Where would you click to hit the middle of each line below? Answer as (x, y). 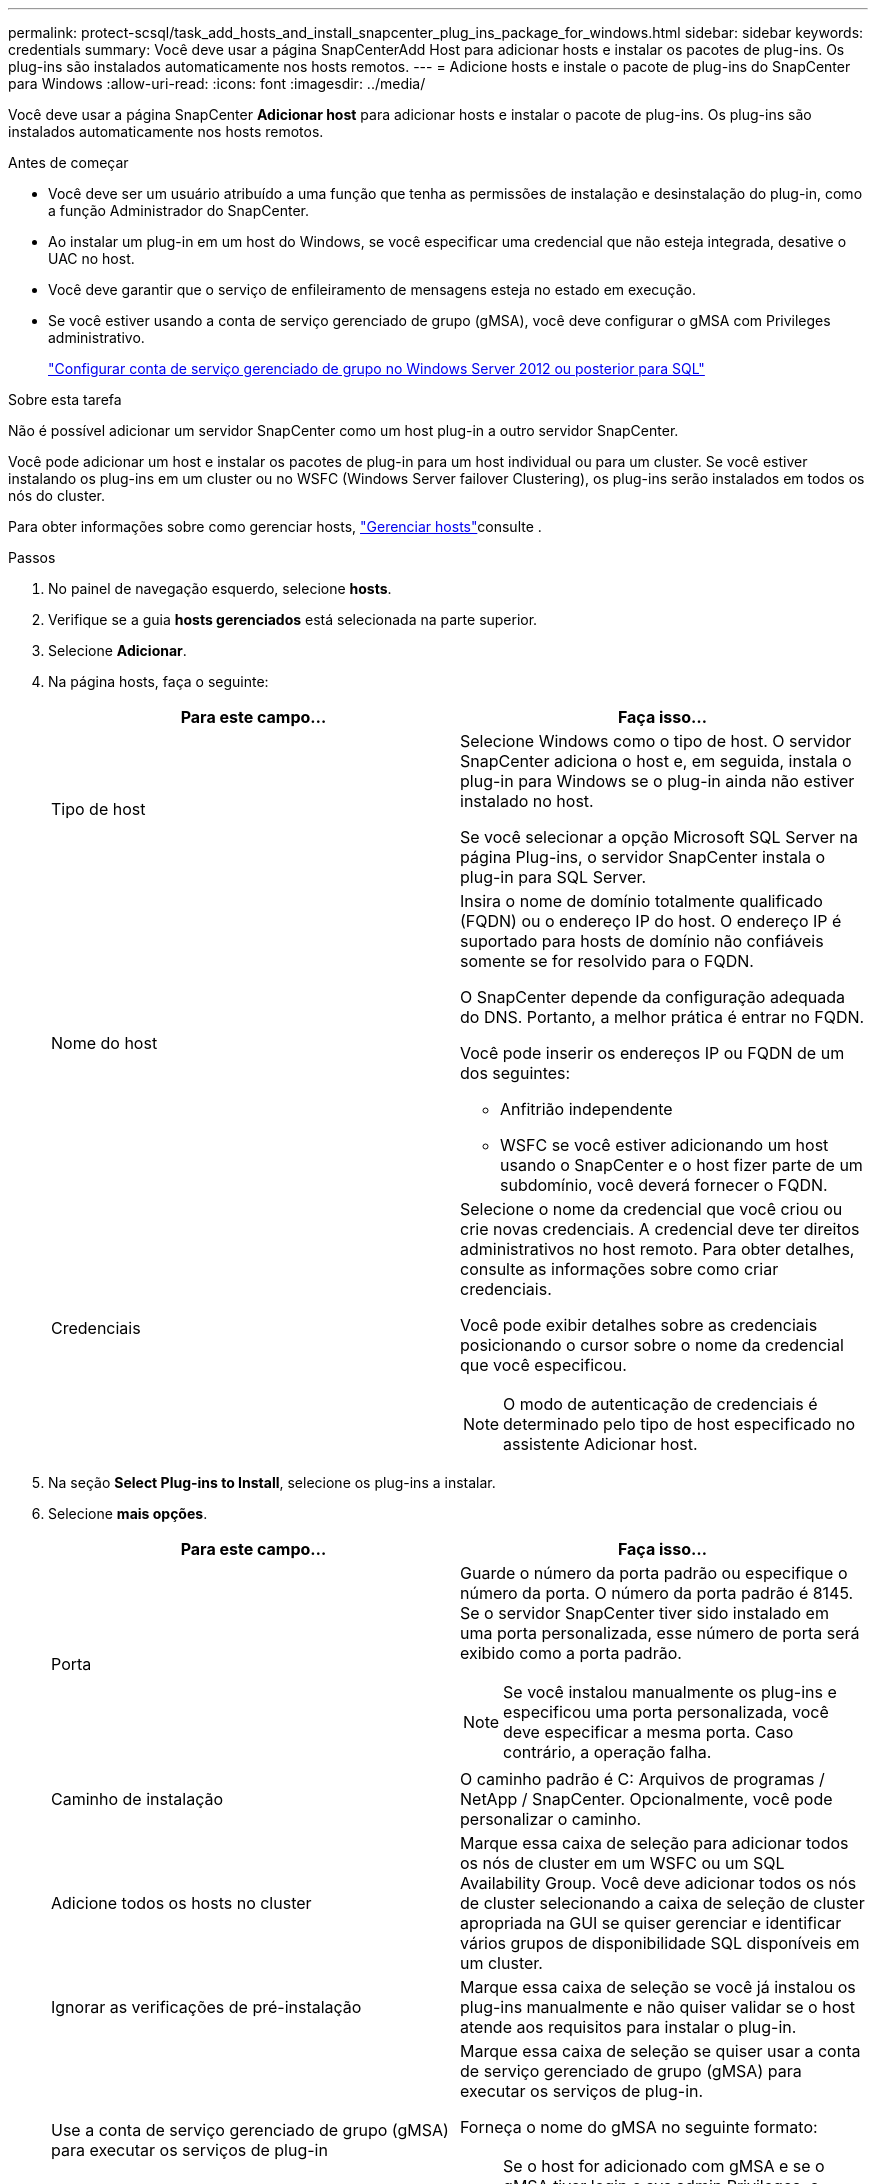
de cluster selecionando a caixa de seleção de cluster (662, 1903)
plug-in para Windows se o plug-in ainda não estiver (657, 781)
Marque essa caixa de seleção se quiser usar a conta (660, 2051)
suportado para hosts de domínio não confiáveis (642, 941)
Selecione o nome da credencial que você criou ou (651, 1209)
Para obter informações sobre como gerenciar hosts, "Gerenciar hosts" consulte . (275, 526)
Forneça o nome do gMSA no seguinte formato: (639, 2127)
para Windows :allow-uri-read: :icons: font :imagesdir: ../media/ (217, 83)
